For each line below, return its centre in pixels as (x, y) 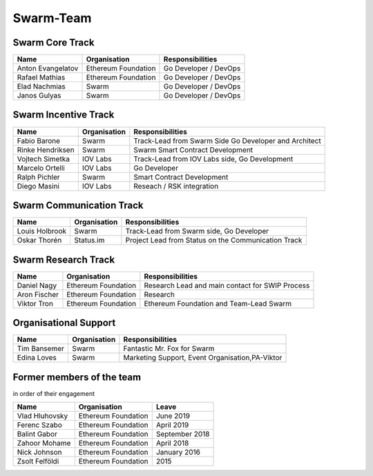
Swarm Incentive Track (64, 115)
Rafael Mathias (41, 77)
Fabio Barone (39, 140)
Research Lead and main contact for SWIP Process (227, 285)
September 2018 (183, 434)
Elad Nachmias (41, 86)
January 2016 (178, 453)
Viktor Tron (35, 303)
